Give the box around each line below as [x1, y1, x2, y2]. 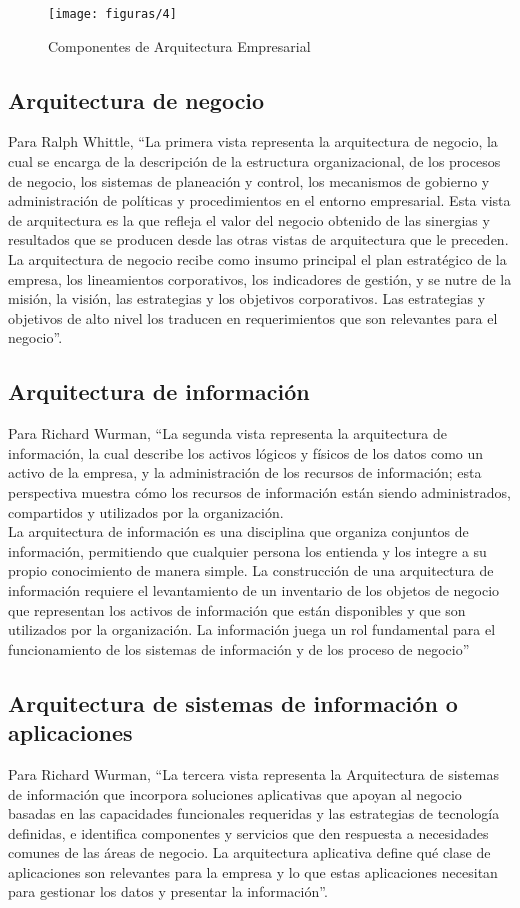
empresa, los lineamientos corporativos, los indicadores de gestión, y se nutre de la [8, 268, 512, 289]
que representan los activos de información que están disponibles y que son [8, 599, 466, 620]
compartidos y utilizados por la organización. [8, 501, 284, 522]
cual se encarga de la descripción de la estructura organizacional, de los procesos [8, 151, 501, 172]
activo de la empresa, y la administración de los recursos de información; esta [8, 462, 482, 483]
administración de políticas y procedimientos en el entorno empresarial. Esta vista [8, 190, 511, 211]
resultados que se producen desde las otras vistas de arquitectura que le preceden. [8, 229, 509, 250]
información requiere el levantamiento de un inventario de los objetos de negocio [8, 579, 500, 600]
